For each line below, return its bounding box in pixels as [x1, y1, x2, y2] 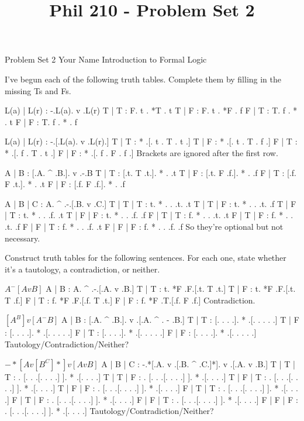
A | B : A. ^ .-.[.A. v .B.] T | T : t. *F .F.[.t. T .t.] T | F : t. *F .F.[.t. [46, 282, 296, 295]
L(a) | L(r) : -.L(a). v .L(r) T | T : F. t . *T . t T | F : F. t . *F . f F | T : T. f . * [5, 104, 298, 116]
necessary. [5, 232, 40, 244]
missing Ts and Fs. [5, 84, 71, 96]
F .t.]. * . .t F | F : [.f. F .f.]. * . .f [5, 178, 125, 190]
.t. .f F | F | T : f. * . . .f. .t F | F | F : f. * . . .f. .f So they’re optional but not [5, 220, 284, 232]
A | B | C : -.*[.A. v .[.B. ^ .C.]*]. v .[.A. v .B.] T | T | [101, 357, 295, 370]
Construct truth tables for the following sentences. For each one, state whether [5, 251, 286, 264]
